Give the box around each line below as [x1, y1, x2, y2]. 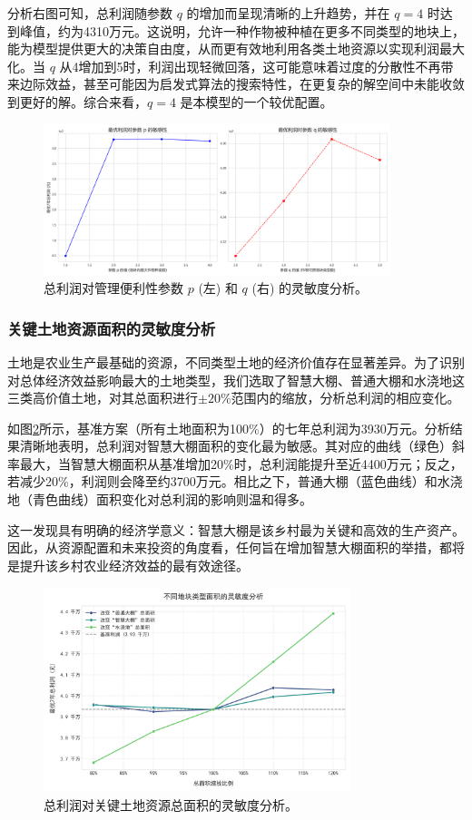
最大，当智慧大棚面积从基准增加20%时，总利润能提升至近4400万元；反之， [19, 454, 463, 473]
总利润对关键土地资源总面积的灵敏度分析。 [44, 795, 298, 814]
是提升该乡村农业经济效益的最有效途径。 [7, 555, 249, 574]
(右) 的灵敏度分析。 [251, 278, 369, 298]
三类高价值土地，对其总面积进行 [7, 388, 198, 407]
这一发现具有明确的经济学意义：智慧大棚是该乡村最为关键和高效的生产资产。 [7, 520, 465, 539]
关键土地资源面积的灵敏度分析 [7, 317, 216, 339]
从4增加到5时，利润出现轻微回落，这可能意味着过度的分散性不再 [59, 56, 441, 75]
